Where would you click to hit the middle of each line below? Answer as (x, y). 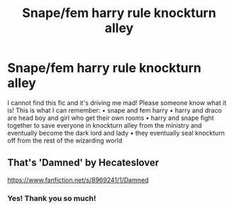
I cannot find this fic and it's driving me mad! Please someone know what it (117, 103)
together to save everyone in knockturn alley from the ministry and (105, 125)
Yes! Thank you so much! (52, 198)
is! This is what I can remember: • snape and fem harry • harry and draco (115, 110)
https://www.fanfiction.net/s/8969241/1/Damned (78, 179)
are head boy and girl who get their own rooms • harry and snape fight (111, 118)
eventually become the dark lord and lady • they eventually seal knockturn (116, 133)
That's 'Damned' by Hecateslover (83, 163)
